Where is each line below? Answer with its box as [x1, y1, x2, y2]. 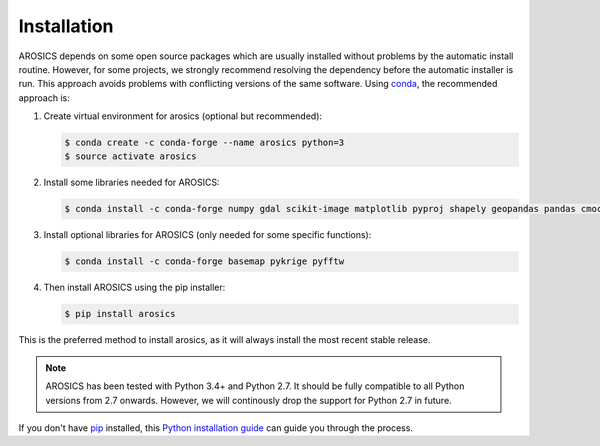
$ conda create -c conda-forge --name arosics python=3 [64, 137, 345, 149]
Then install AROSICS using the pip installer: [43, 281, 226, 294]
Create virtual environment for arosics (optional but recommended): [43, 110, 323, 122]
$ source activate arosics [64, 151, 197, 162]
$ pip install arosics [64, 308, 176, 320]
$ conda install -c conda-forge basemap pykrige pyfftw [64, 256, 345, 267]
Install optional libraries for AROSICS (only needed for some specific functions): [43, 229, 372, 241]
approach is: [18, 91, 70, 104]
